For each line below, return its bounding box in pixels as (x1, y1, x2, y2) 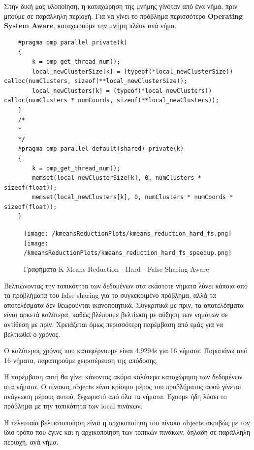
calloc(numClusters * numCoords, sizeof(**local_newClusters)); (4, 97, 219, 104)
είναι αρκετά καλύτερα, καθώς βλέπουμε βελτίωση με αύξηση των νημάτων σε (4, 309, 228, 320)
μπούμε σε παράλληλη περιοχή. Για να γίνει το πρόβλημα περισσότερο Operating (4, 10, 243, 21)
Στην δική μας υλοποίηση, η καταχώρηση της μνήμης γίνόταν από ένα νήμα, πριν (4, 1, 238, 11)
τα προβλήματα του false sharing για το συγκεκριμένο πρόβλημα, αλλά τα (4, 290, 216, 300)
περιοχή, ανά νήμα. (4, 436, 59, 447)
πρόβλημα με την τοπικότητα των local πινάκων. (4, 401, 143, 411)
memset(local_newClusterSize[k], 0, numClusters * (32, 174, 201, 182)
